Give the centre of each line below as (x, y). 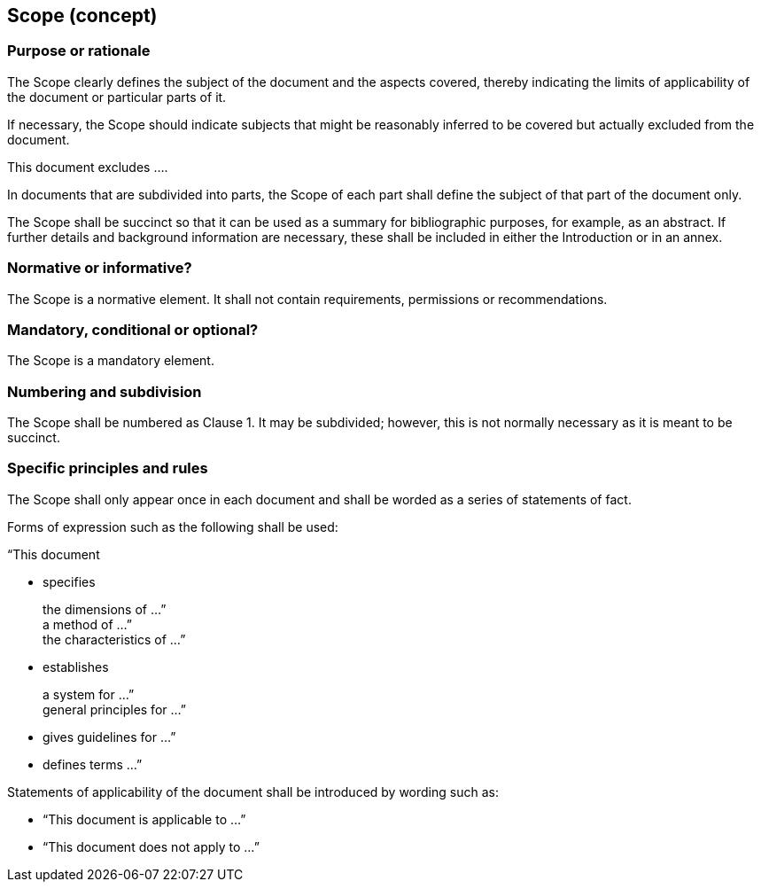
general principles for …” (114, 709)
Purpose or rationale (79, 51)
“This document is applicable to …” (144, 819)
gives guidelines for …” (109, 737)
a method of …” (87, 624)
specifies (69, 581)
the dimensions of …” (105, 609)
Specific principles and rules (108, 468)
